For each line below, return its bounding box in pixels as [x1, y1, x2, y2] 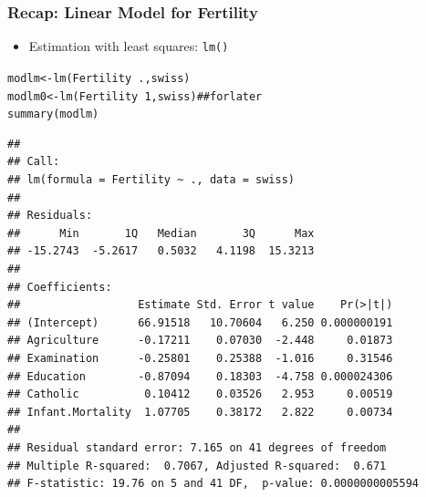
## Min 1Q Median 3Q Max [7, 226, 315, 240]
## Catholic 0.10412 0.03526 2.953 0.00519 [7, 388, 393, 401]
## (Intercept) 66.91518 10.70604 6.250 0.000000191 [7, 316, 393, 329]
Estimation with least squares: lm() [28, 36, 229, 56]
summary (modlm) [7, 108, 99, 121]
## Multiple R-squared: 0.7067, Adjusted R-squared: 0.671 [7, 459, 387, 472]
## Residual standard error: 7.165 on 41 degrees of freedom [7, 440, 387, 454]
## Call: [7, 155, 60, 169]
